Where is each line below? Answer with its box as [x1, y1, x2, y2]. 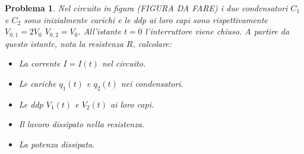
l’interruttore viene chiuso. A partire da [145, 25, 290, 37]
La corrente [18, 57, 61, 70]
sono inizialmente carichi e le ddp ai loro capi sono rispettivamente [24, 13, 268, 26]
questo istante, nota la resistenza [5, 37, 123, 49]
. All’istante [78, 25, 121, 37]
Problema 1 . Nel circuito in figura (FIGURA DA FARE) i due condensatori [5, 2, 288, 14]
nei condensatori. [121, 77, 183, 89]
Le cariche [18, 77, 56, 89]
